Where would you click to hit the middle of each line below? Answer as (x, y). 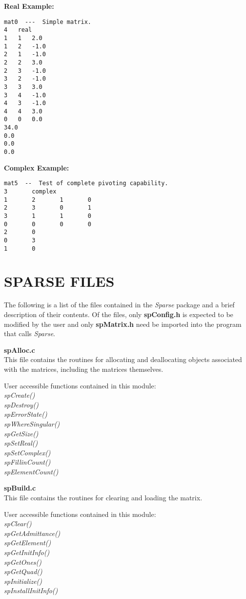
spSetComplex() (27, 452)
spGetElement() (28, 543)
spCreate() (20, 395)
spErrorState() (26, 414)
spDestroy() (21, 404)
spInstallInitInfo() (31, 590)
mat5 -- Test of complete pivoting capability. (86, 183)
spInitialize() (23, 581)
